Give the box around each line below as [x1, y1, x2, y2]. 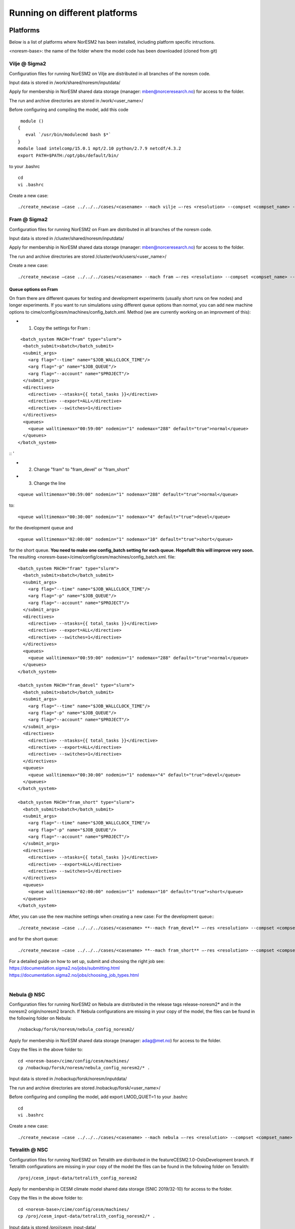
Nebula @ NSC [9, 991, 45, 998]
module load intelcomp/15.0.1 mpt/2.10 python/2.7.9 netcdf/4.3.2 [18, 146, 181, 151]
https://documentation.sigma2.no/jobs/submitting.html [9, 965, 120, 971]
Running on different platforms [9, 7, 138, 18]
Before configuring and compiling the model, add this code [9, 107, 129, 113]
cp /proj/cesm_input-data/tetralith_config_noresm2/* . [18, 1213, 155, 1219]
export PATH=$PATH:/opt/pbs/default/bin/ [18, 152, 119, 158]
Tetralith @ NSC [9, 1146, 49, 1153]
